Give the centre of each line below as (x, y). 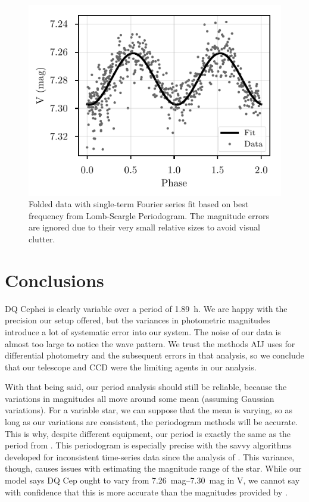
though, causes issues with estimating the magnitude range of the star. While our (153, 468)
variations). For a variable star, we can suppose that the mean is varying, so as (149, 410)
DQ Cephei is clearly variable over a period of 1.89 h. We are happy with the (146, 308)
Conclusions (54, 280)
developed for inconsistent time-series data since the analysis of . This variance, (150, 456)
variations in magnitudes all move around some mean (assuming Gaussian (140, 398)
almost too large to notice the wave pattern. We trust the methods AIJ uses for (150, 343)
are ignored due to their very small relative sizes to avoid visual (144, 227)
